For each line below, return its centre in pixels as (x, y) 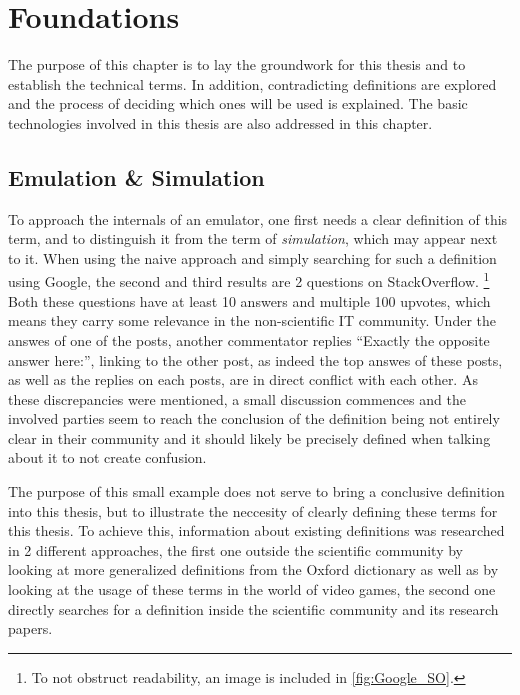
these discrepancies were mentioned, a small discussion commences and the (237, 398)
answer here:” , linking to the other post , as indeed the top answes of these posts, (255, 359)
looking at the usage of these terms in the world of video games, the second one (252, 589)
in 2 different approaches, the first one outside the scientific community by (236, 549)
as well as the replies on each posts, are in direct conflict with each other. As (243, 379)
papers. (30, 628)
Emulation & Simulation (136, 176)
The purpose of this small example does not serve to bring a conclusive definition (256, 491)
